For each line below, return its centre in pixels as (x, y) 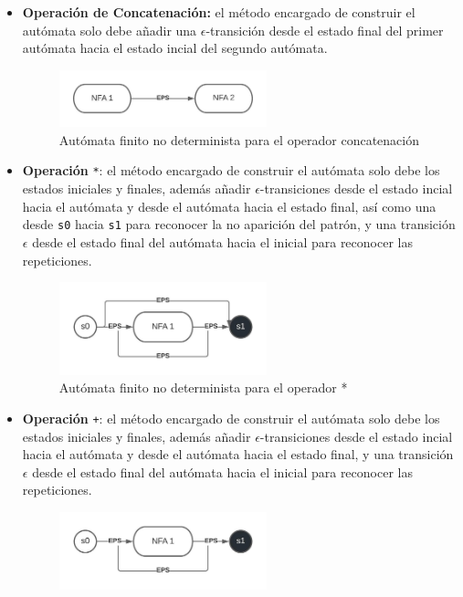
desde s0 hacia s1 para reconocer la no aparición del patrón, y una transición (239, 224)
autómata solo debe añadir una (110, 30)
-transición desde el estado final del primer (325, 30)
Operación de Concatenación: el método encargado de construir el (219, 12)
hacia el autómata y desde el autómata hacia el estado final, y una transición (238, 454)
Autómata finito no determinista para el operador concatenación (239, 139)
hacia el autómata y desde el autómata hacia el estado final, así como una (229, 206)
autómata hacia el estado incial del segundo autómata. (175, 48)
